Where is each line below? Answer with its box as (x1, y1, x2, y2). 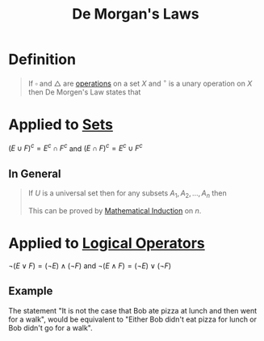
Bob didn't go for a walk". (8, 322, 93, 332)
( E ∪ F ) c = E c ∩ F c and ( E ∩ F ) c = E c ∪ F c (8, 142, 143, 154)
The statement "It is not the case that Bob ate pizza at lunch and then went (8, 305, 258, 315)
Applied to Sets (8, 115, 113, 133)
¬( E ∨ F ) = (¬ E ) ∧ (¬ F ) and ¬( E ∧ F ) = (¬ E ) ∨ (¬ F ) (8, 260, 172, 271)
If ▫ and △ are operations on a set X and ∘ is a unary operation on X (27, 77, 253, 88)
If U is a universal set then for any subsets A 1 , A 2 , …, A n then (27, 188, 228, 200)
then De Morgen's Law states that (27, 86, 141, 97)
